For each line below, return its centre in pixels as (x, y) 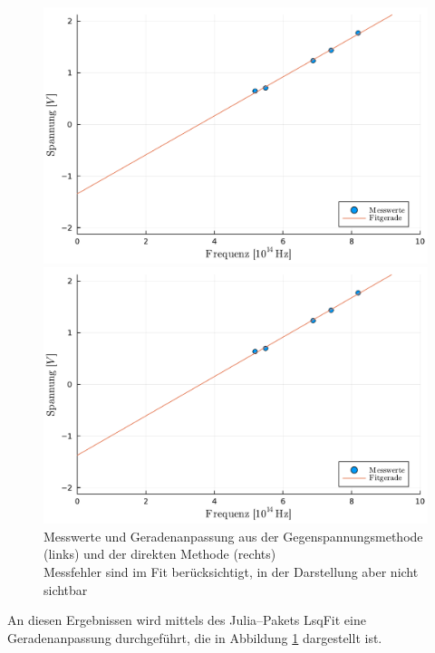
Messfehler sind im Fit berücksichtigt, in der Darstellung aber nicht (231, 571)
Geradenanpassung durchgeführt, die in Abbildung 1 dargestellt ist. (195, 637)
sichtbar (66, 589)
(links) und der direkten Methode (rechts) (160, 554)
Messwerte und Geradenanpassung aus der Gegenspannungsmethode (233, 536)
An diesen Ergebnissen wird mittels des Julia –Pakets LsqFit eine (187, 620)
